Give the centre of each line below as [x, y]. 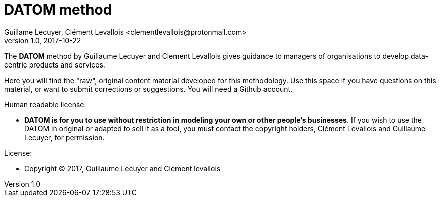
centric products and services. [55, 64]
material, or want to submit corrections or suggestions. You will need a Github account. [148, 89]
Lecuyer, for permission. [64, 137]
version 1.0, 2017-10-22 [43, 40]
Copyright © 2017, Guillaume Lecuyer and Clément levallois [122, 168]
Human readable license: [45, 104]
